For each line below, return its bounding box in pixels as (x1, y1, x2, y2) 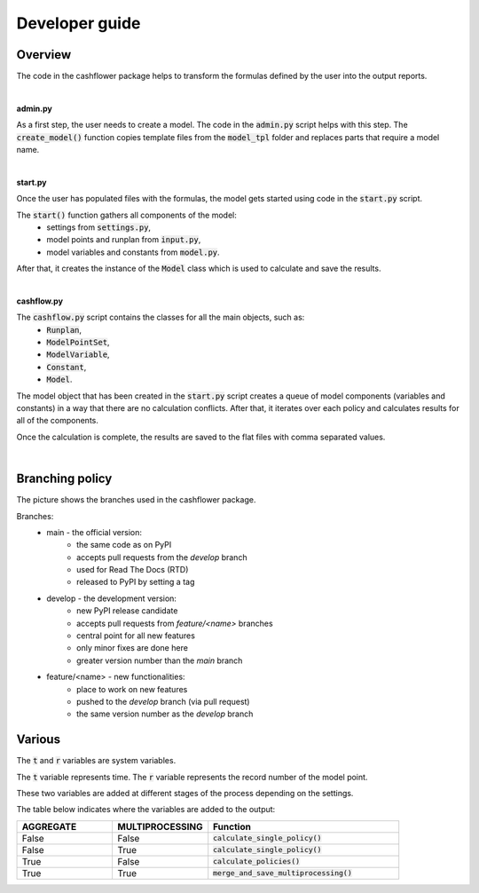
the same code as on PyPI (76, 540, 172, 550)
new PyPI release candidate (76, 605, 178, 616)
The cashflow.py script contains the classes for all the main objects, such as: (16, 312, 305, 323)
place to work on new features (76, 684, 188, 694)
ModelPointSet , (46, 337, 110, 348)
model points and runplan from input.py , (46, 234, 201, 245)
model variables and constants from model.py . (46, 247, 221, 257)
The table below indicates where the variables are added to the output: (16, 804, 276, 815)
